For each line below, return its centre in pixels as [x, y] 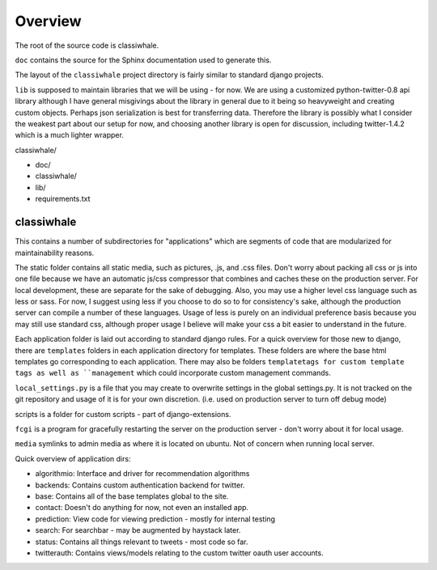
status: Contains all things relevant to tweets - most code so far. [142, 542]
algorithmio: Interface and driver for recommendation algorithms [142, 474]
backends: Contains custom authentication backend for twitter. [140, 485]
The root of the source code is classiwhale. [87, 45]
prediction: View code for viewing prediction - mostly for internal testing [155, 519]
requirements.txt [63, 199]
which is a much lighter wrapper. [70, 135]
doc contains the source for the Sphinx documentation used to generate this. [143, 60]
